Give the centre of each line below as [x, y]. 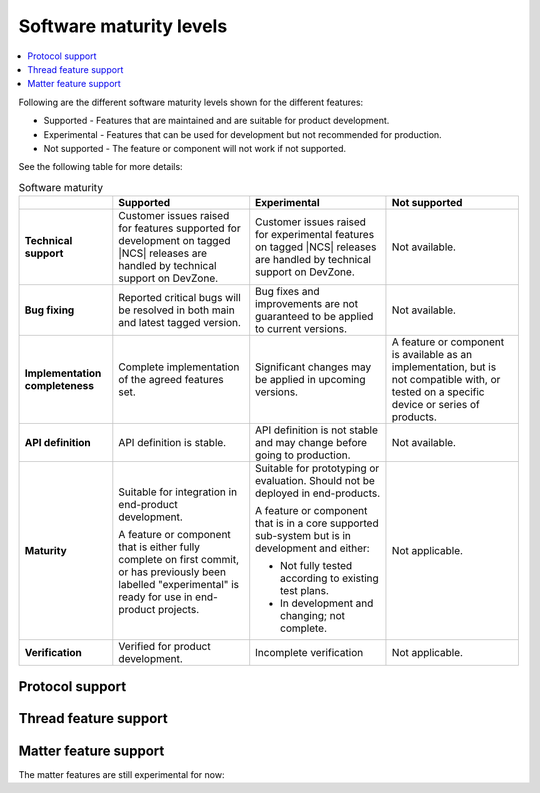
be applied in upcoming [310, 380]
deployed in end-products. [318, 493]
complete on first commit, [179, 560]
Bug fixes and [287, 292]
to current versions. [301, 329]
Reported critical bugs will [180, 298]
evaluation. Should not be [315, 481]
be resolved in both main [176, 310]
